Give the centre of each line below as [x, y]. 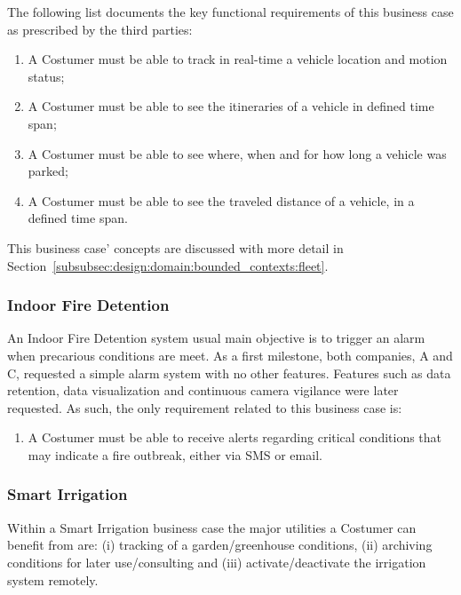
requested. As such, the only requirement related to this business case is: [205, 407]
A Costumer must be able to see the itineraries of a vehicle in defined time [231, 106]
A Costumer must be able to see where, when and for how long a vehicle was [237, 153]
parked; [48, 171]
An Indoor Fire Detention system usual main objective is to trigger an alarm [216, 338]
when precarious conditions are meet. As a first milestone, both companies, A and [230, 355]
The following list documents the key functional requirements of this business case [230, 12]
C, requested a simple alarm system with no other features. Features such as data [229, 373]
